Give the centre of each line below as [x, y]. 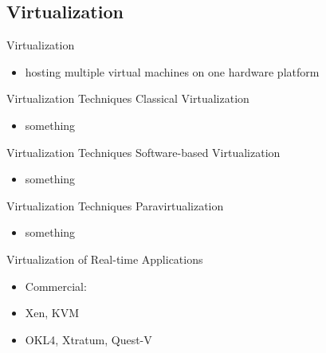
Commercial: [56, 286]
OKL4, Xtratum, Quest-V [88, 339]
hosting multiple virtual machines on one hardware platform [172, 71]
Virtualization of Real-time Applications [105, 259]
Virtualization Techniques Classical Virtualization [128, 98]
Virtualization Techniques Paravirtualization [115, 205]
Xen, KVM [52, 313]
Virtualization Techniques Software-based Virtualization [143, 152]
